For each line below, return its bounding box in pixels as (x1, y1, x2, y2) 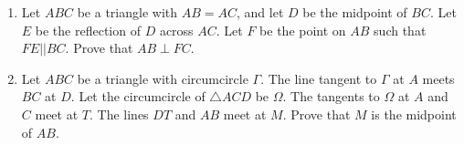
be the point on (259, 20, 346, 39)
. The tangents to (282, 87, 380, 106)
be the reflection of (35, 20, 141, 39)
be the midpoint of (302, 3, 407, 21)
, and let (237, 3, 284, 21)
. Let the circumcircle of (70, 87, 206, 106)
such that (374, 20, 427, 39)
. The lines (89, 104, 149, 123)
